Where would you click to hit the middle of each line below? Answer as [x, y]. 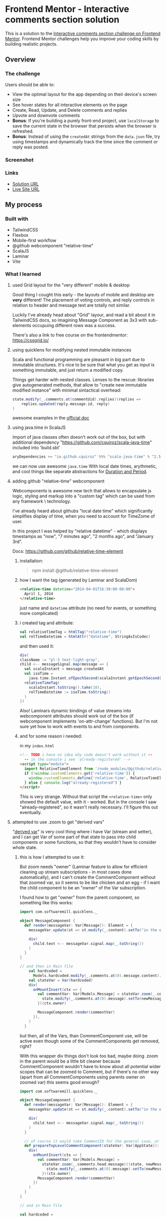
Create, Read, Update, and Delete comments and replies [70, 110]
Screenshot [19, 160]
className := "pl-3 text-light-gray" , [60, 660]
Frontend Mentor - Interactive [67, 9]
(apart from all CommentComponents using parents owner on [82, 1077]
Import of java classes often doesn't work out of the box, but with [79, 437]
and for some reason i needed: [51, 736]
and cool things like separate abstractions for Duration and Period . [80, 472]
